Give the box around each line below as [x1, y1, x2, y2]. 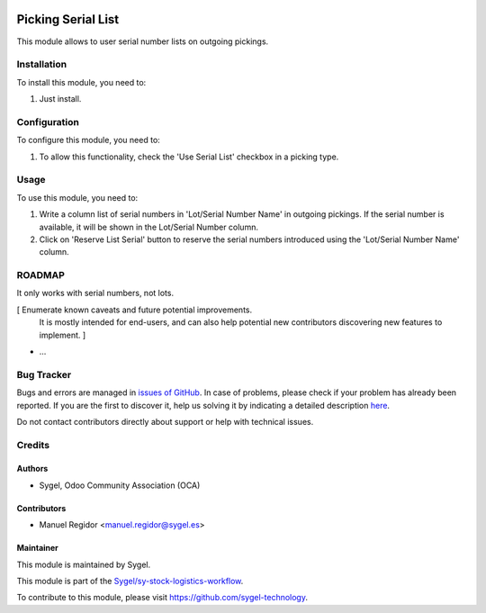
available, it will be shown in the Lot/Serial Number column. [39, 221, 258, 232]
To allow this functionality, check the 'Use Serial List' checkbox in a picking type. [39, 151, 339, 162]
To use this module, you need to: [16, 192, 139, 203]
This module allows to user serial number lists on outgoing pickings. [16, 36, 269, 47]
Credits [16, 438, 49, 451]
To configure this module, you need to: [16, 135, 161, 146]
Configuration [16, 115, 80, 128]
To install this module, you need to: [16, 77, 147, 87]
